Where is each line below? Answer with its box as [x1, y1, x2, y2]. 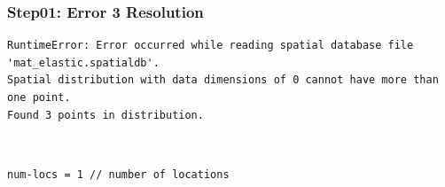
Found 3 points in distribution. [7, 108, 204, 121]
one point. [7, 91, 71, 104]
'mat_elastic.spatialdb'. [7, 56, 160, 69]
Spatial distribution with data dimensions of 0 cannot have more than [7, 74, 439, 87]
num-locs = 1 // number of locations [7, 168, 230, 181]
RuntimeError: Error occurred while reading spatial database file [7, 39, 414, 52]
